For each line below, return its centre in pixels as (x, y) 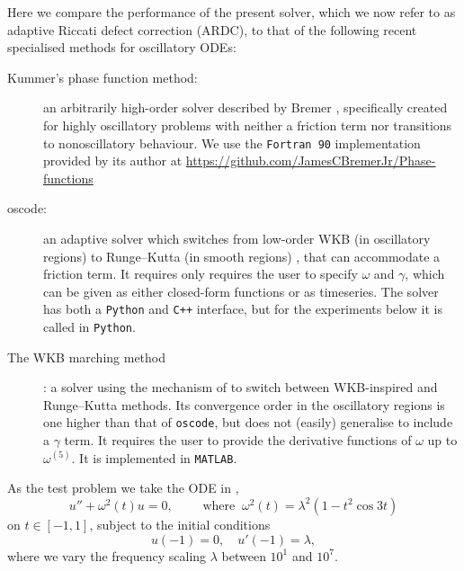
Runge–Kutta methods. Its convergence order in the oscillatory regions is (244, 404)
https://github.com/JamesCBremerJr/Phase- (311, 161)
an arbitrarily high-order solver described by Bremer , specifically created (245, 107)
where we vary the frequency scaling (107, 555)
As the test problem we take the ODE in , (123, 488)
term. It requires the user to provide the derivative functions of (238, 440)
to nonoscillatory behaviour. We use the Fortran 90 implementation (232, 143)
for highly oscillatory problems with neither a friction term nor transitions (248, 125)
